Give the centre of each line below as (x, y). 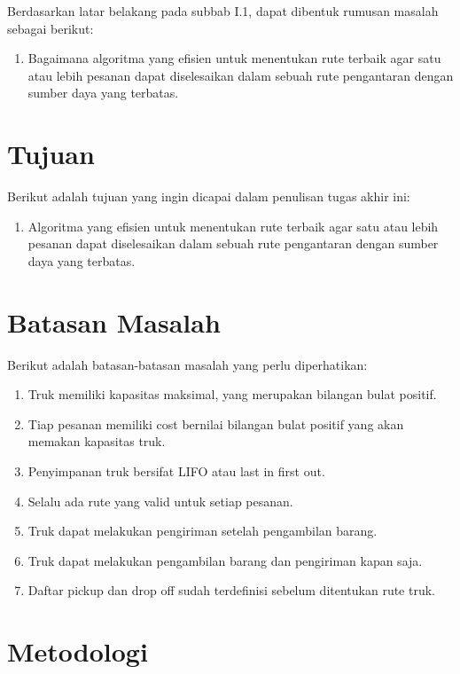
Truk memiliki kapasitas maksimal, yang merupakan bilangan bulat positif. (232, 394)
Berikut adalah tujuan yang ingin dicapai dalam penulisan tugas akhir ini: (209, 196)
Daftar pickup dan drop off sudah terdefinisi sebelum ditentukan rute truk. (231, 590)
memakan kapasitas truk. (97, 441)
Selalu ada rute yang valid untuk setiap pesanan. (160, 501)
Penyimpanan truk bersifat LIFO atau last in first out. (176, 470)
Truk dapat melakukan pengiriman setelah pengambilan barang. (203, 531)
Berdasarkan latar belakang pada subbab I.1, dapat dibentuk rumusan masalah (223, 11)
